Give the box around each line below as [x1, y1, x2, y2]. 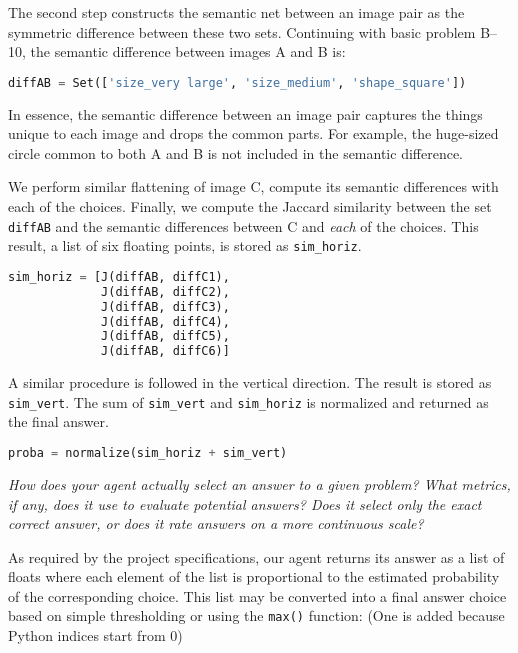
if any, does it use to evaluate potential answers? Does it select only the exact [8, 493, 482, 514]
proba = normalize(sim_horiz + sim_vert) [8, 446, 288, 461]
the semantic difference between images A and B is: [30, 41, 346, 62]
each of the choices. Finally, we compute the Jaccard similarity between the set [8, 196, 492, 217]
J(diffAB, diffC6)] [101, 344, 230, 359]
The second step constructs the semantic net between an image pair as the [8, 2, 465, 22]
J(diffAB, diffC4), [101, 314, 230, 329]
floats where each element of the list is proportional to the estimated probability [8, 566, 500, 587]
